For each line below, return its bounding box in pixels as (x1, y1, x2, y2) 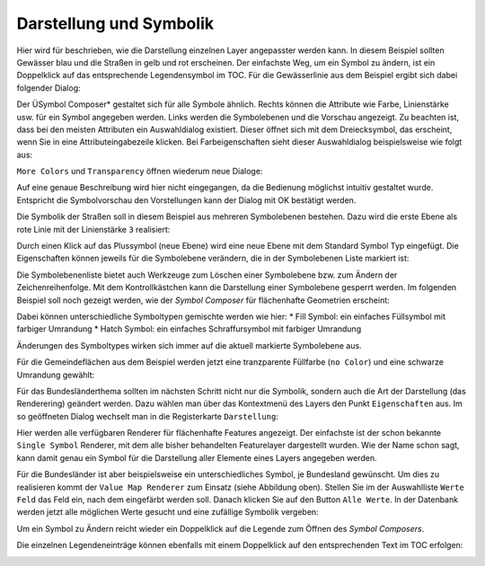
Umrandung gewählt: (16, 369, 95, 380)
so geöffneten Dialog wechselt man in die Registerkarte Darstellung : (16, 411, 278, 421)
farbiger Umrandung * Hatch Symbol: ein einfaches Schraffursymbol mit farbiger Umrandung (16, 323, 362, 334)
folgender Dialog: (16, 82, 81, 93)
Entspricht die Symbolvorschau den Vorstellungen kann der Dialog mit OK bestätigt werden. (16, 194, 357, 206)
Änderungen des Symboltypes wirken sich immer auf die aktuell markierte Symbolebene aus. (16, 340, 363, 350)
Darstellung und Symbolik (16, 13, 215, 33)
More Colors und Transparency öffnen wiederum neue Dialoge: (16, 166, 263, 177)
